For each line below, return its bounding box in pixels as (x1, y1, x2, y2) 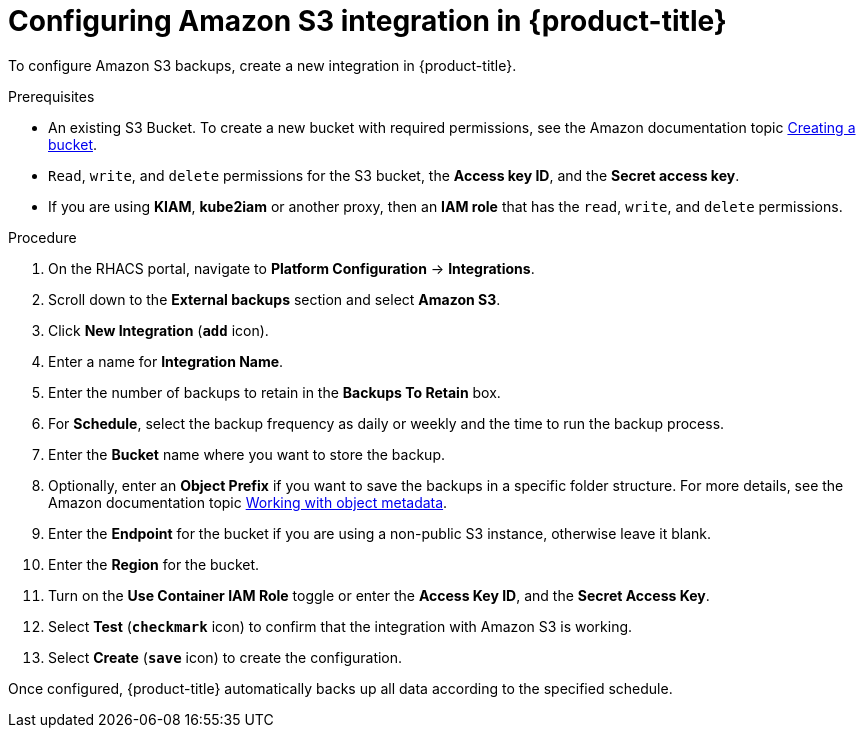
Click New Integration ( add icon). (48, 321, 269, 339)
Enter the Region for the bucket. (48, 555, 260, 573)
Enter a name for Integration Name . (48, 352, 284, 370)
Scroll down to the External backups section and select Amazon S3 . (48, 290, 501, 308)
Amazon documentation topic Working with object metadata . (48, 493, 448, 511)
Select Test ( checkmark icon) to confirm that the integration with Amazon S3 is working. (48, 617, 633, 635)
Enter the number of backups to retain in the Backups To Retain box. (48, 383, 501, 401)
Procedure (8, 228, 77, 246)
